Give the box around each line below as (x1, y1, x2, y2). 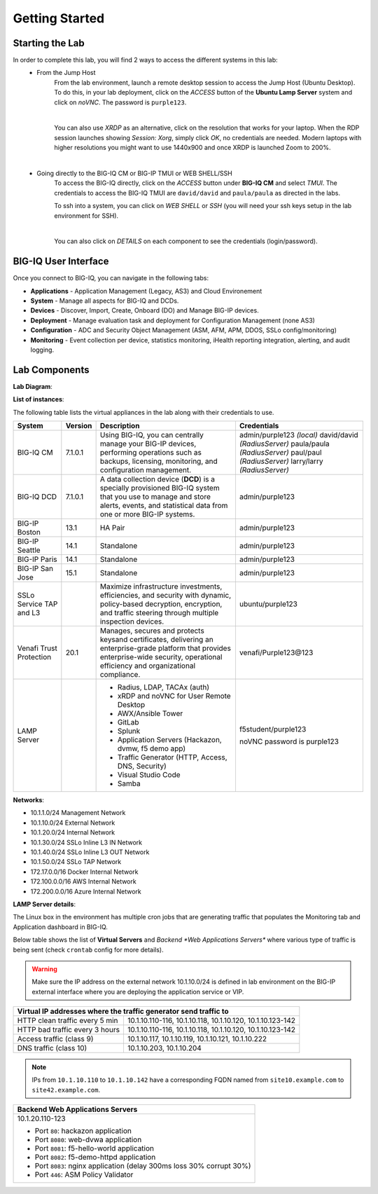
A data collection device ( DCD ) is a (99, 474, 215, 484)
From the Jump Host (36, 69, 96, 77)
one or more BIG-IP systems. (99, 509, 195, 519)
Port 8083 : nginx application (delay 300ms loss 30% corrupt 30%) (34, 1161, 251, 1171)
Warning (31, 964, 57, 973)
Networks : (13, 796, 45, 804)
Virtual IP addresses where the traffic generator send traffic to (17, 1006, 229, 1016)
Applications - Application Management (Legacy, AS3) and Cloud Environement (30, 287, 262, 295)
